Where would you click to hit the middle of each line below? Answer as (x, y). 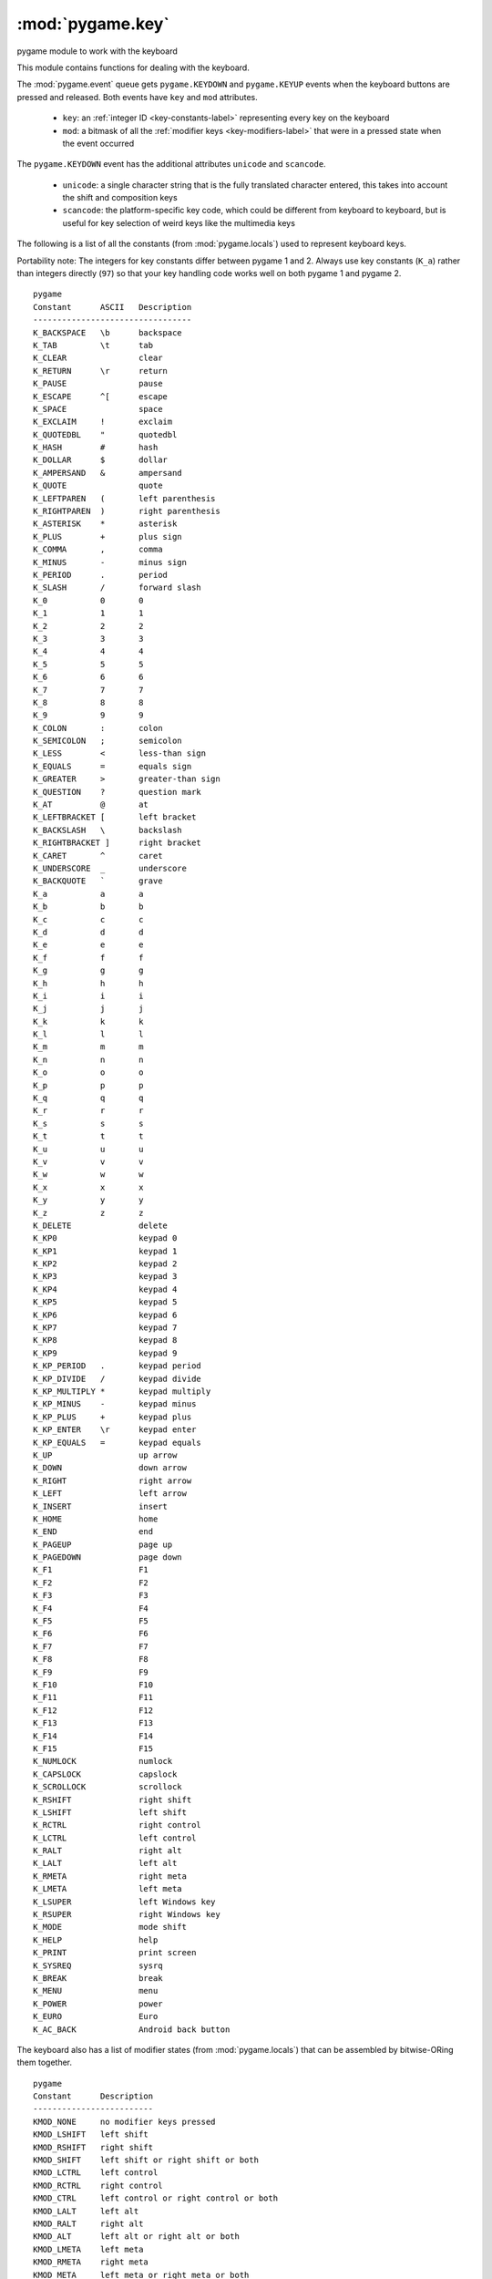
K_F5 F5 (91, 1621)
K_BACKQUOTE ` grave (98, 881)
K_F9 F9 (91, 1672)
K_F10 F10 (93, 1685)
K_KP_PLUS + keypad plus (113, 1417)
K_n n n (88, 1059)
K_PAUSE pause (98, 384)
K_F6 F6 (91, 1634)
